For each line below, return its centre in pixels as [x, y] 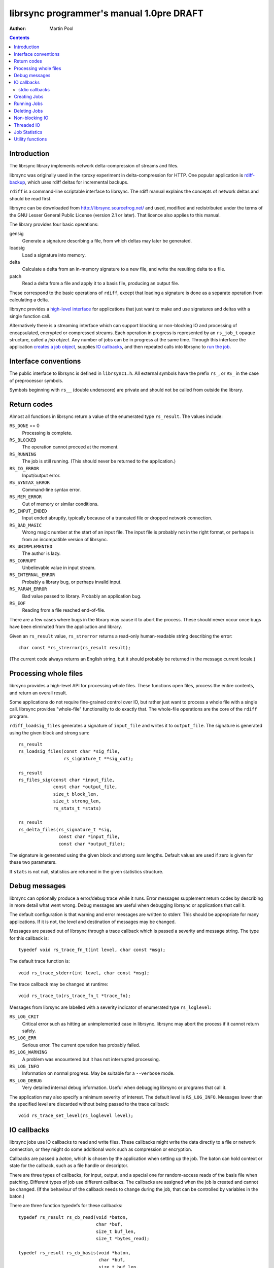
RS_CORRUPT [23, 561]
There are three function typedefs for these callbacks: [66, 1206]
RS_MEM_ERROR [26, 497]
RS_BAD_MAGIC [26, 525]
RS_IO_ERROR [24, 468]
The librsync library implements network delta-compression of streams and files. [94, 166]
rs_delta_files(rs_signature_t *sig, [65, 830]
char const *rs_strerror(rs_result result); [75, 647]
